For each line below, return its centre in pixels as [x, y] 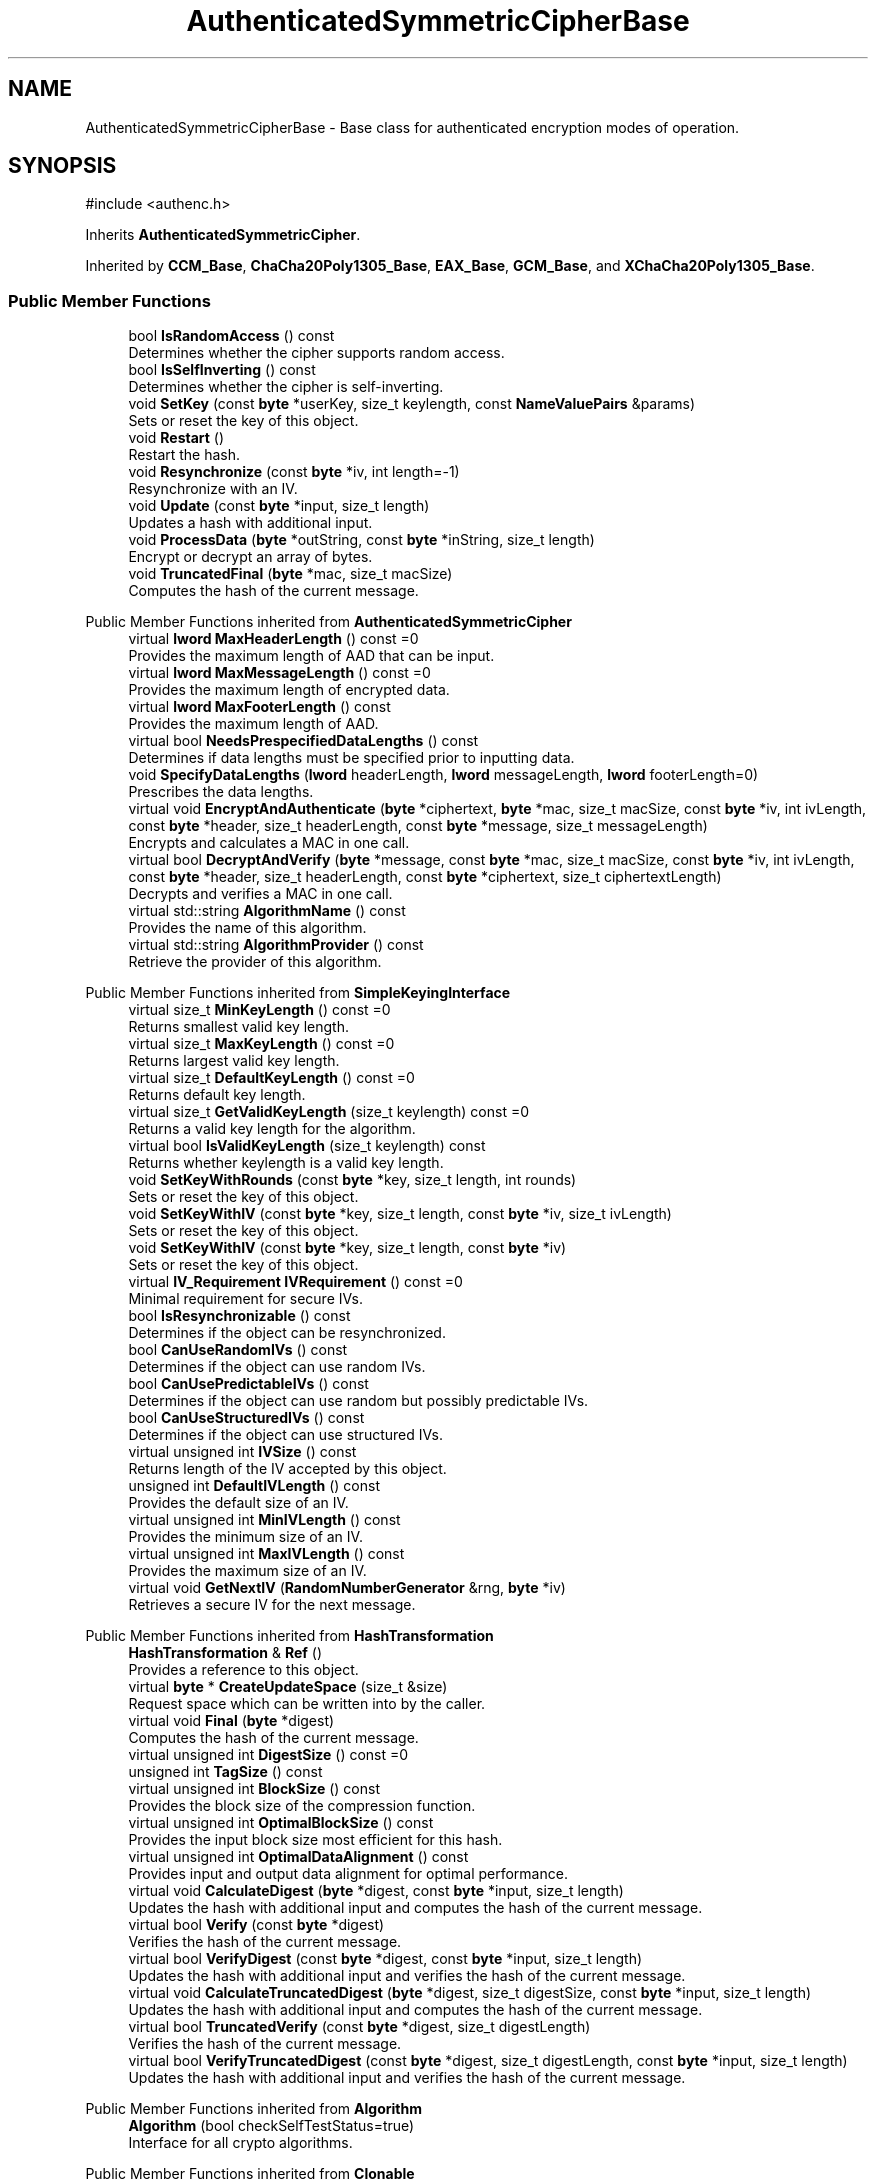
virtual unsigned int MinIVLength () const [264, 1520]
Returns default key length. [217, 1095]
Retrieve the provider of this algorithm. [255, 962]
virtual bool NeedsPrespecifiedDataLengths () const [303, 741]
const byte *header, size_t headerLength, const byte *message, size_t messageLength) [418, 826]
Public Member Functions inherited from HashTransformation [289, 1636]
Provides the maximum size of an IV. [247, 1571]
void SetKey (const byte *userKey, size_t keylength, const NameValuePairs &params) [412, 404]
